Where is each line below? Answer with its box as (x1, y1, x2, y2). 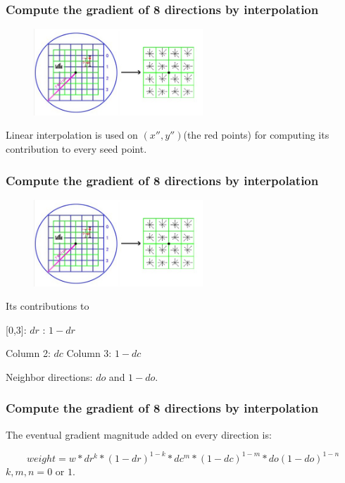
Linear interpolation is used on (6, 127, 138, 142)
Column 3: (66, 346, 112, 360)
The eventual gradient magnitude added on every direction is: (6, 427, 272, 441)
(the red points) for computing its (183, 127, 330, 142)
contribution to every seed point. (6, 142, 147, 156)
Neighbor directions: (6, 369, 93, 384)
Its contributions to (6, 299, 89, 313)
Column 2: (6, 346, 51, 360)
